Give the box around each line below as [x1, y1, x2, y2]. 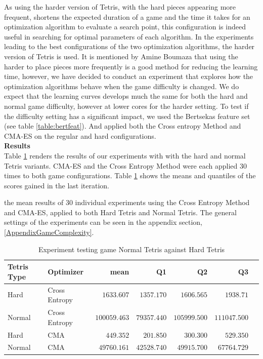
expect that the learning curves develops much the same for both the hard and [4, 91, 248, 101]
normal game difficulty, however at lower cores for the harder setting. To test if [4, 100, 249, 111]
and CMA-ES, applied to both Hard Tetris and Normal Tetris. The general [4, 207, 237, 217]
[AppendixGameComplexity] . [4, 227, 94, 237]
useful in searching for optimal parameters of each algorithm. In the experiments [4, 31, 254, 42]
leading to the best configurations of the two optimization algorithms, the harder [4, 41, 255, 52]
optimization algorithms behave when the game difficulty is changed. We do [4, 81, 239, 91]
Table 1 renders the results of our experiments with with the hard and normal [4, 150, 246, 161]
